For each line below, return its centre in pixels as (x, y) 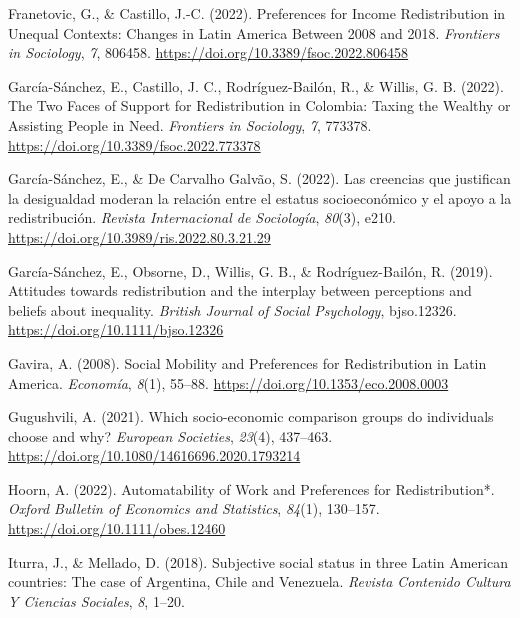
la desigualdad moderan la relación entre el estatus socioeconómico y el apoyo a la (260, 197)
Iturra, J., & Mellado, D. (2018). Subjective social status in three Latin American (258, 561)
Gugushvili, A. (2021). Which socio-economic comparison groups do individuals (251, 416)
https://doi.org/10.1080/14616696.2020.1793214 (154, 455)
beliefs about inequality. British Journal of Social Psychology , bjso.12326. (232, 309)
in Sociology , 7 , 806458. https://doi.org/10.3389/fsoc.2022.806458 (208, 52)
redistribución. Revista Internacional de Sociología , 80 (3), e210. (202, 217)
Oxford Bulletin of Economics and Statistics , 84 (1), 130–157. (194, 508)
